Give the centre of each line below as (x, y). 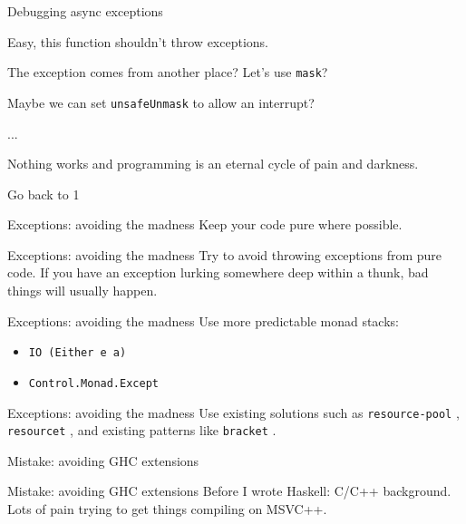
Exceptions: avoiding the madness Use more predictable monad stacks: (203, 320)
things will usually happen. (83, 291)
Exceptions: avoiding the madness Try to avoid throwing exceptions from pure (225, 254)
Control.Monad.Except (93, 383)
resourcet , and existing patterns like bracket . (142, 430)
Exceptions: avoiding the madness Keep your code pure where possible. (205, 224)
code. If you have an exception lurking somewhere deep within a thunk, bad (218, 272)
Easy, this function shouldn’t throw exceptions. (138, 41)
